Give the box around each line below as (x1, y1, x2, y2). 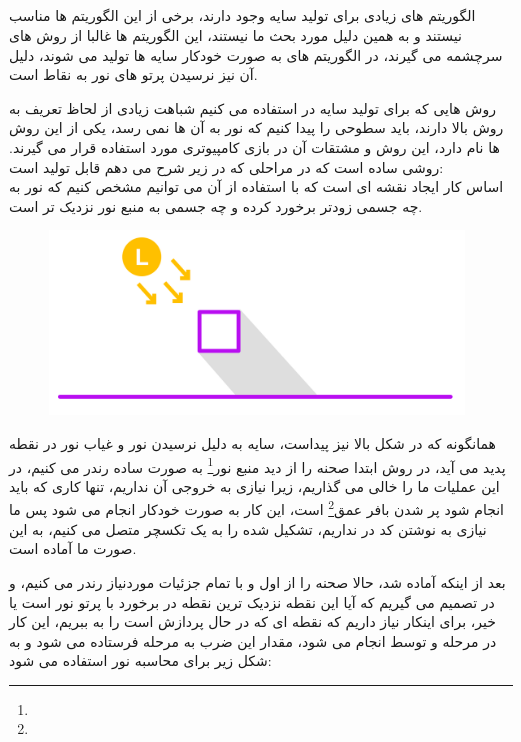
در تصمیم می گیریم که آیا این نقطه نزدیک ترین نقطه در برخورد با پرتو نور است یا (9, 591, 495, 612)
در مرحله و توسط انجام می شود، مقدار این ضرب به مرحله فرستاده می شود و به (9, 630, 497, 651)
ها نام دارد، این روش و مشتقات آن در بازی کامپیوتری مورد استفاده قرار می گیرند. (9, 136, 500, 157)
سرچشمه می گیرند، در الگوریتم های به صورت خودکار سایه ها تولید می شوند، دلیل (9, 44, 503, 65)
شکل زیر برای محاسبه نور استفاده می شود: (9, 650, 272, 671)
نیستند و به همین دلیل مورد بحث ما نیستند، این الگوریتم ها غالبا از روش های (9, 24, 462, 45)
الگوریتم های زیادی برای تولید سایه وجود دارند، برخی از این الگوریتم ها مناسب (9, 5, 476, 26)
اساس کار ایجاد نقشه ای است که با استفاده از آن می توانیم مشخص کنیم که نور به (9, 176, 504, 197)
